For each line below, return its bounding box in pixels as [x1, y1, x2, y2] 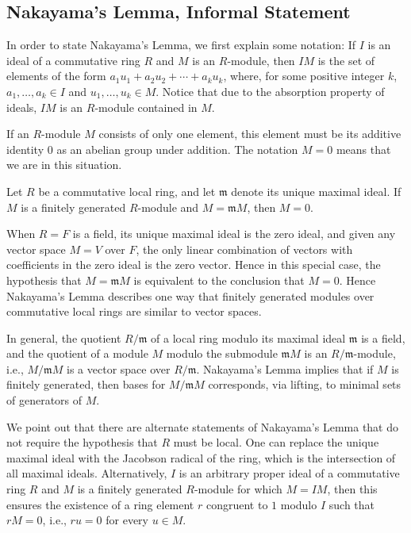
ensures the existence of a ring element [6, 496, 194, 512]
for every [106, 512, 148, 528]
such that [328, 496, 375, 512]
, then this [327, 481, 378, 497]
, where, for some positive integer [223, 67, 385, 84]
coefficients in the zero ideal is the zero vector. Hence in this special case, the [6, 256, 381, 273]
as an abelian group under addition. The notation [56, 140, 298, 157]
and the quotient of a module [6, 345, 148, 362]
